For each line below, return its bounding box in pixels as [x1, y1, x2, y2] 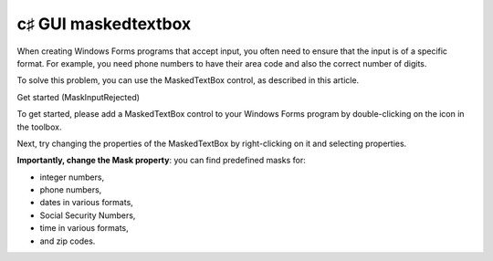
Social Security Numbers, [39, 210, 136, 221]
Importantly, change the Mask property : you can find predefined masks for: [16, 155, 306, 166]
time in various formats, [39, 223, 130, 234]
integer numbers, [39, 172, 105, 183]
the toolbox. [16, 121, 62, 132]
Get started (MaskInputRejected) [16, 91, 141, 102]
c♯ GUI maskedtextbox [16, 14, 192, 34]
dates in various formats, [39, 197, 134, 208]
